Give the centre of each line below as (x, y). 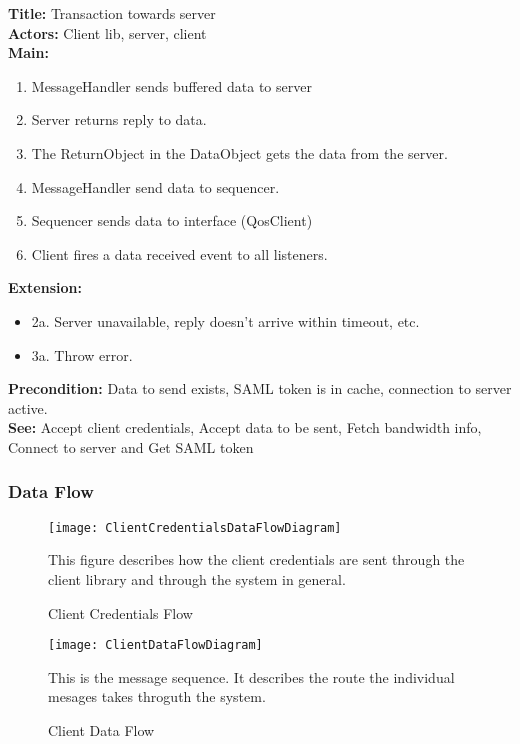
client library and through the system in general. (197, 578)
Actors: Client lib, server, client (107, 32)
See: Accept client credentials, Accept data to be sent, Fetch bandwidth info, (245, 427)
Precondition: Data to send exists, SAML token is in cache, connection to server (260, 388)
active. (28, 407)
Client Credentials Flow (120, 612)
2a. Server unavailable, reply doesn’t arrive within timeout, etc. (225, 320)
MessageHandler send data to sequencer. (155, 186)
